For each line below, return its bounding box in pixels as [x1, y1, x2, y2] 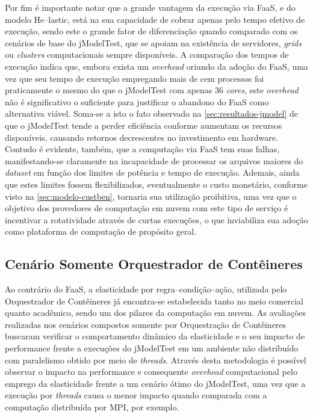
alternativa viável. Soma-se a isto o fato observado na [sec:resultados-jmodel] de [5, 107, 299, 120]
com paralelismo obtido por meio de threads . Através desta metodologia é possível [5, 353, 306, 366]
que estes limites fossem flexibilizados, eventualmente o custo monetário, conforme [5, 178, 308, 190]
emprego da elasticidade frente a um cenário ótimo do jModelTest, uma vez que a [5, 377, 306, 389]
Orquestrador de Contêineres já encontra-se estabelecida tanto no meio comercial [5, 294, 303, 307]
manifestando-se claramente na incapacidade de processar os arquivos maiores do [5, 154, 303, 167]
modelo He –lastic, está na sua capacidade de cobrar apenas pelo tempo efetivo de [5, 13, 305, 25]
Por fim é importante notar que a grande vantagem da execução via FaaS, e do [5, 1, 296, 13]
